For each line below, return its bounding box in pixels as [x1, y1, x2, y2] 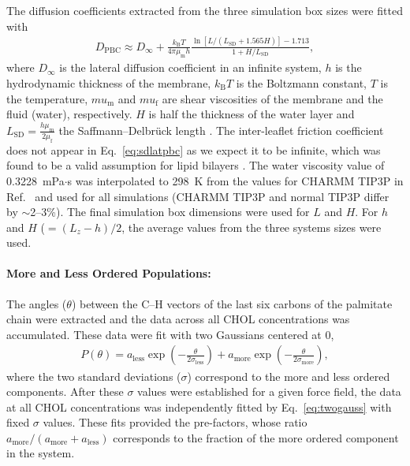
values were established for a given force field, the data [137, 383, 401, 400]
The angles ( [6, 295, 67, 311]
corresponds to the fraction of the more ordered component [113, 429, 399, 445]
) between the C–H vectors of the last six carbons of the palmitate [71, 295, 393, 311]
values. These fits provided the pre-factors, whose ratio [43, 414, 307, 431]
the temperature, [6, 90, 88, 106]
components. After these [6, 383, 124, 400]
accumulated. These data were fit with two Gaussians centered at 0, [6, 326, 334, 342]
